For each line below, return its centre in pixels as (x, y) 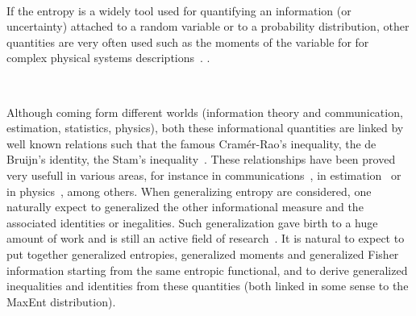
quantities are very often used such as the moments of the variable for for (188, 42)
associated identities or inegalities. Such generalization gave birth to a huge (192, 222)
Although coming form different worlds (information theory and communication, (205, 112)
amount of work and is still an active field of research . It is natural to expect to (206, 238)
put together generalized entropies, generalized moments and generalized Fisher (203, 254)
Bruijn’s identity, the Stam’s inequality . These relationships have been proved (201, 159)
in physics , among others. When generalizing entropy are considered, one (189, 191)
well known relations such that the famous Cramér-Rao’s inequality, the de (191, 143)
